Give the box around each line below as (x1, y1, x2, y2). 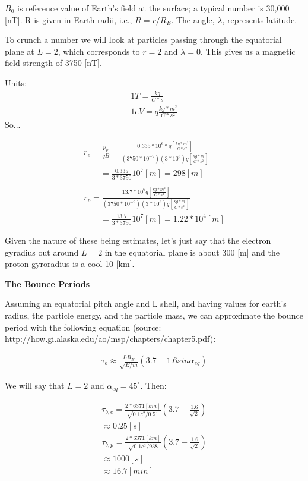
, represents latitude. (222, 13, 297, 26)
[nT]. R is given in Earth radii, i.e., (5, 13, 132, 26)
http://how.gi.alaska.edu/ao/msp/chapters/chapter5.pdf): (5, 332, 216, 345)
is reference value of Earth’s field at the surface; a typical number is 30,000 (17, 2, 290, 14)
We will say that (5, 379, 65, 391)
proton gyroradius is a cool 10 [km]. (5, 257, 135, 270)
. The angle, (171, 13, 215, 26)
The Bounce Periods (5, 277, 90, 290)
